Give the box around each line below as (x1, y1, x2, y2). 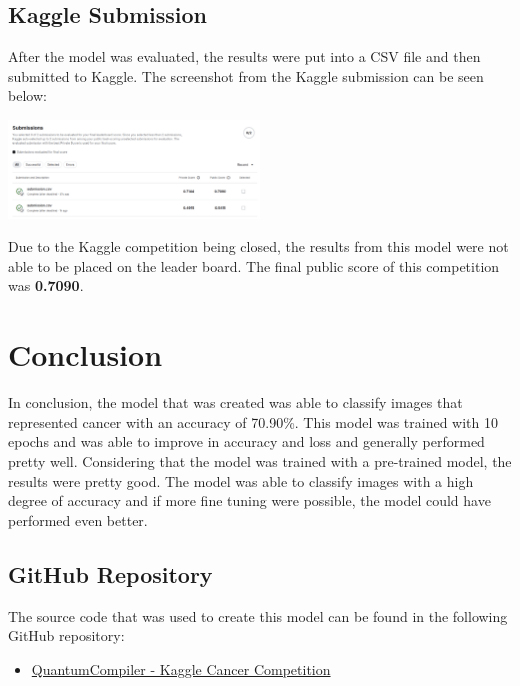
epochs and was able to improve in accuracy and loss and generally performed (8, 431, 485, 452)
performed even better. (8, 509, 148, 530)
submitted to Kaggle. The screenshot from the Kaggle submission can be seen (8, 65, 484, 86)
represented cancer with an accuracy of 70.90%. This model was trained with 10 (8, 411, 498, 432)
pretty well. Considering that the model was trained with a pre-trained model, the (8, 450, 512, 471)
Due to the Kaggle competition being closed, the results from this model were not (8, 236, 509, 257)
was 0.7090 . (8, 275, 84, 296)
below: (8, 85, 47, 106)
